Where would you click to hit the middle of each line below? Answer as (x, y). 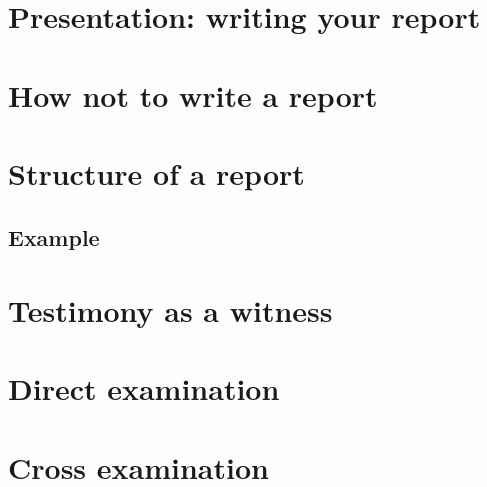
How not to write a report (193, 94)
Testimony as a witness (170, 310)
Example (54, 236)
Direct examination (144, 388)
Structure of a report (156, 172)
